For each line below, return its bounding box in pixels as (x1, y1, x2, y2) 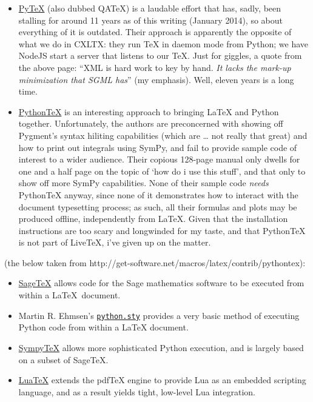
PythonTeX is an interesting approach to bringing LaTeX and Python (18, 105, 279, 118)
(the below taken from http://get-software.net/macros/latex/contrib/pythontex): (4, 256, 306, 269)
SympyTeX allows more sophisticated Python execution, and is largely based (18, 341, 304, 353)
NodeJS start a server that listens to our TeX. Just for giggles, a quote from (18, 49, 302, 62)
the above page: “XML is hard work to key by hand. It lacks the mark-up (18, 61, 291, 73)
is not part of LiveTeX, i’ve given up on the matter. (18, 236, 211, 249)
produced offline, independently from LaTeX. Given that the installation (18, 212, 288, 225)
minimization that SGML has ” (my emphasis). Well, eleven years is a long (18, 73, 294, 85)
